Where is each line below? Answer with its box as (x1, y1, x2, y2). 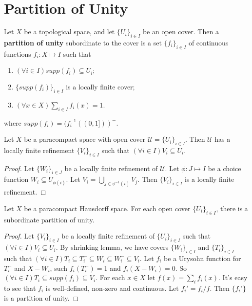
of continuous (188, 37, 229, 47)
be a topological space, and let (24, 26, 115, 37)
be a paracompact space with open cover (24, 134, 145, 144)
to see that (4, 283, 36, 293)
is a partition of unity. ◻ (4, 292, 79, 303)
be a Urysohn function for (164, 253, 241, 263)
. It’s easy (218, 272, 248, 283)
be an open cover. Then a (142, 26, 219, 37)
